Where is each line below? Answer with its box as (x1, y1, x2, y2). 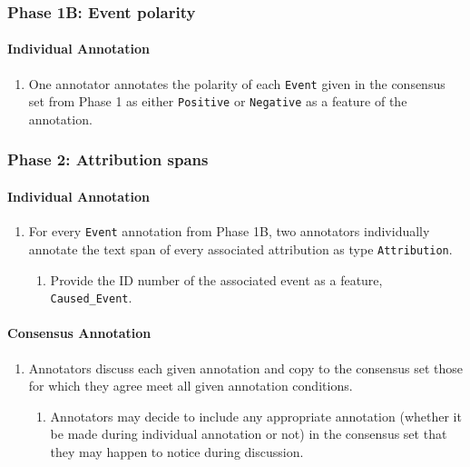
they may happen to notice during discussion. (50, 442, 304, 461)
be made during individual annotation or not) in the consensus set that (50, 424, 447, 443)
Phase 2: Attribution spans (7, 148, 209, 171)
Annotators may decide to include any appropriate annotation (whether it (50, 406, 462, 425)
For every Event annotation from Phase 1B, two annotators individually (28, 222, 430, 241)
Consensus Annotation (7, 323, 152, 343)
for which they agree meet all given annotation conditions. (28, 376, 353, 395)
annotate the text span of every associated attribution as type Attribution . (28, 239, 453, 258)
